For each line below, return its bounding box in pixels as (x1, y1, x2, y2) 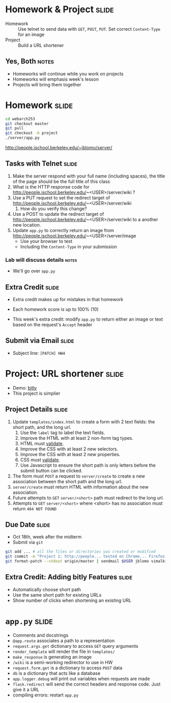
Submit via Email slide (5, 336, 74, 345)
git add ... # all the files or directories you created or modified (5, 549, 156, 554)
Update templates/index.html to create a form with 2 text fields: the (12, 418, 155, 425)
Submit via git (12, 539, 43, 546)
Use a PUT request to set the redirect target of (12, 194, 110, 200)
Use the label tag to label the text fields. (20, 429, 105, 436)
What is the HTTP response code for (12, 184, 90, 190)
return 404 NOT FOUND (12, 505, 57, 512)
